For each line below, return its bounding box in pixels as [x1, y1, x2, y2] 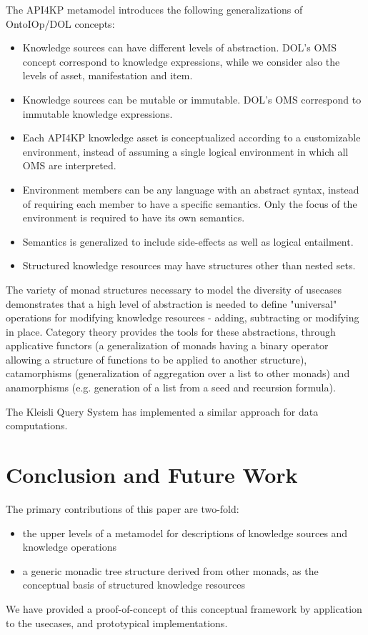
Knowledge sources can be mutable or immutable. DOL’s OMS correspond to [22, 91, 362, 106]
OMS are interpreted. [22, 158, 116, 173]
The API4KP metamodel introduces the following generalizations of [6, 2, 303, 16]
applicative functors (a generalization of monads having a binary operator [6, 338, 329, 353]
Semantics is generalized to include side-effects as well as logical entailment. [22, 234, 354, 249]
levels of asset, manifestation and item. [22, 68, 193, 83]
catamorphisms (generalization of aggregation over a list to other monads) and [6, 366, 350, 381]
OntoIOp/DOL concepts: [6, 16, 115, 31]
